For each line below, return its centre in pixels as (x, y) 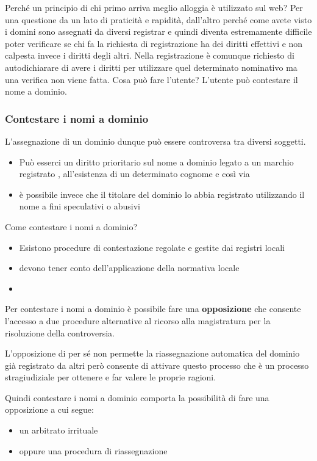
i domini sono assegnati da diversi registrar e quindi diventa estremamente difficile (158, 31)
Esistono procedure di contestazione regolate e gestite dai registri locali (152, 247)
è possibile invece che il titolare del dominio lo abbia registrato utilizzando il (162, 194)
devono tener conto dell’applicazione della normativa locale (129, 268)
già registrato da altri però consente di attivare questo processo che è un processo (157, 365)
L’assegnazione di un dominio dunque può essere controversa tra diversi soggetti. (155, 141)
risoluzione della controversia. (60, 332)
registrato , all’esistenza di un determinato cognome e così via (134, 174)
